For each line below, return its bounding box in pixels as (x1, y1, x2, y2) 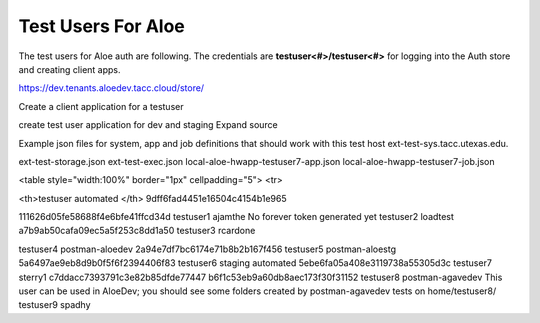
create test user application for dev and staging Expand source (18, 119, 279, 131)
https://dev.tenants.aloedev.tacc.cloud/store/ (18, 82, 205, 94)
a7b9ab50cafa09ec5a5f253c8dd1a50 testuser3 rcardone (18, 225, 256, 237)
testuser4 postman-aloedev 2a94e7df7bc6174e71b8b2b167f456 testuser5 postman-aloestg (18, 243, 397, 255)
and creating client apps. (18, 63, 121, 75)
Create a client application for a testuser (18, 100, 184, 112)
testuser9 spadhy (18, 299, 91, 311)
